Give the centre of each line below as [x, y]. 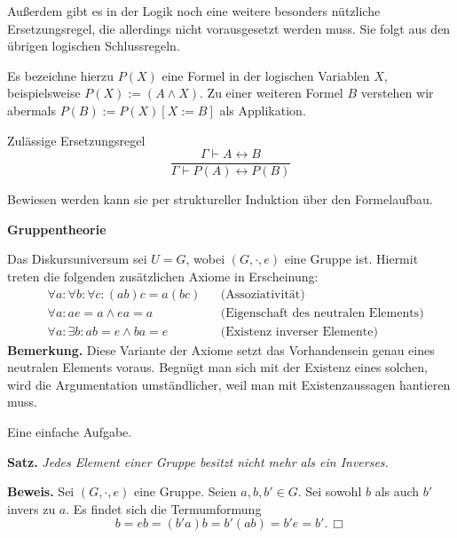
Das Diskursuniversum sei [77, 259]
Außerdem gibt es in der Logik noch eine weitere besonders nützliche [194, 11]
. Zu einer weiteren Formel [272, 93]
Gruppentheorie [57, 229]
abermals [32, 110]
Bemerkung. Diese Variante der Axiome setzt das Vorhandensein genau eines [221, 349]
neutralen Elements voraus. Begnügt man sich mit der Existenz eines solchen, [218, 367]
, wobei [205, 259]
